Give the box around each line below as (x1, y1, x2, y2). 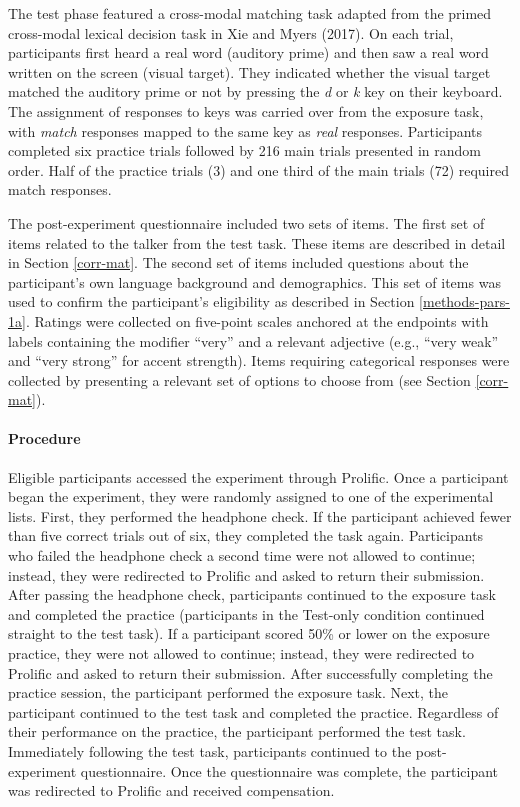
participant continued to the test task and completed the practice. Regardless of (8, 701, 499, 722)
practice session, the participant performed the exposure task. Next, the (8, 682, 449, 703)
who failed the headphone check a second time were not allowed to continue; (8, 545, 476, 566)
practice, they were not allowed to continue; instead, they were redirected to (8, 643, 475, 664)
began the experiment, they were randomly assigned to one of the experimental (8, 486, 494, 507)
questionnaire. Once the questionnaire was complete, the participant (80, 760, 498, 781)
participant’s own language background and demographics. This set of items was (8, 271, 501, 292)
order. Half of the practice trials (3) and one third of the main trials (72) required (8, 159, 510, 180)
